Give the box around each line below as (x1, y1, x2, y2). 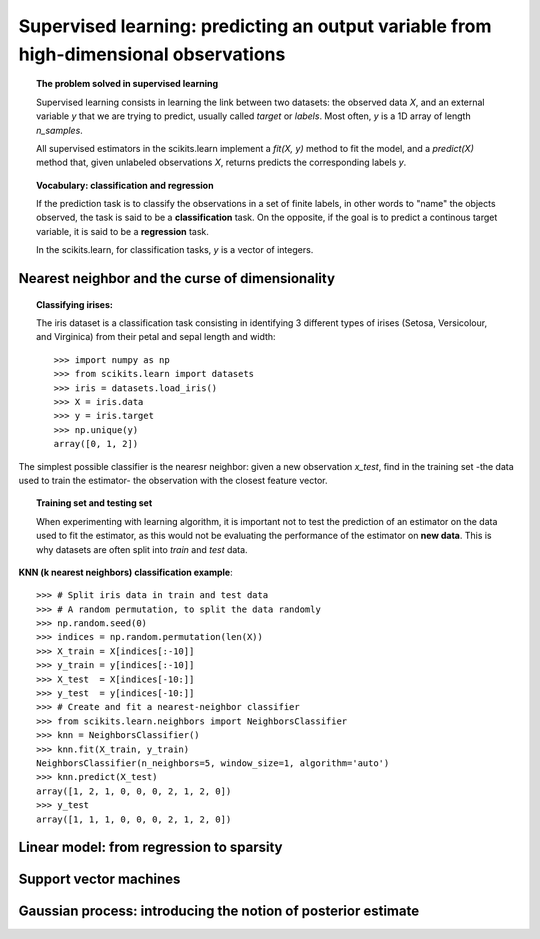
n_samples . (36, 124, 84, 136)
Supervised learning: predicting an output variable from (18, 15, 492, 37)
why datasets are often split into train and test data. (36, 543, 249, 555)
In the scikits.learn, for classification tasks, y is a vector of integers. (36, 244, 314, 256)
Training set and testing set (36, 497, 153, 509)
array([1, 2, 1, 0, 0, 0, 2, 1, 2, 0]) (36, 785, 232, 797)
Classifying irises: (36, 298, 114, 310)
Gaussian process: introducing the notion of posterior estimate (18, 903, 420, 920)
